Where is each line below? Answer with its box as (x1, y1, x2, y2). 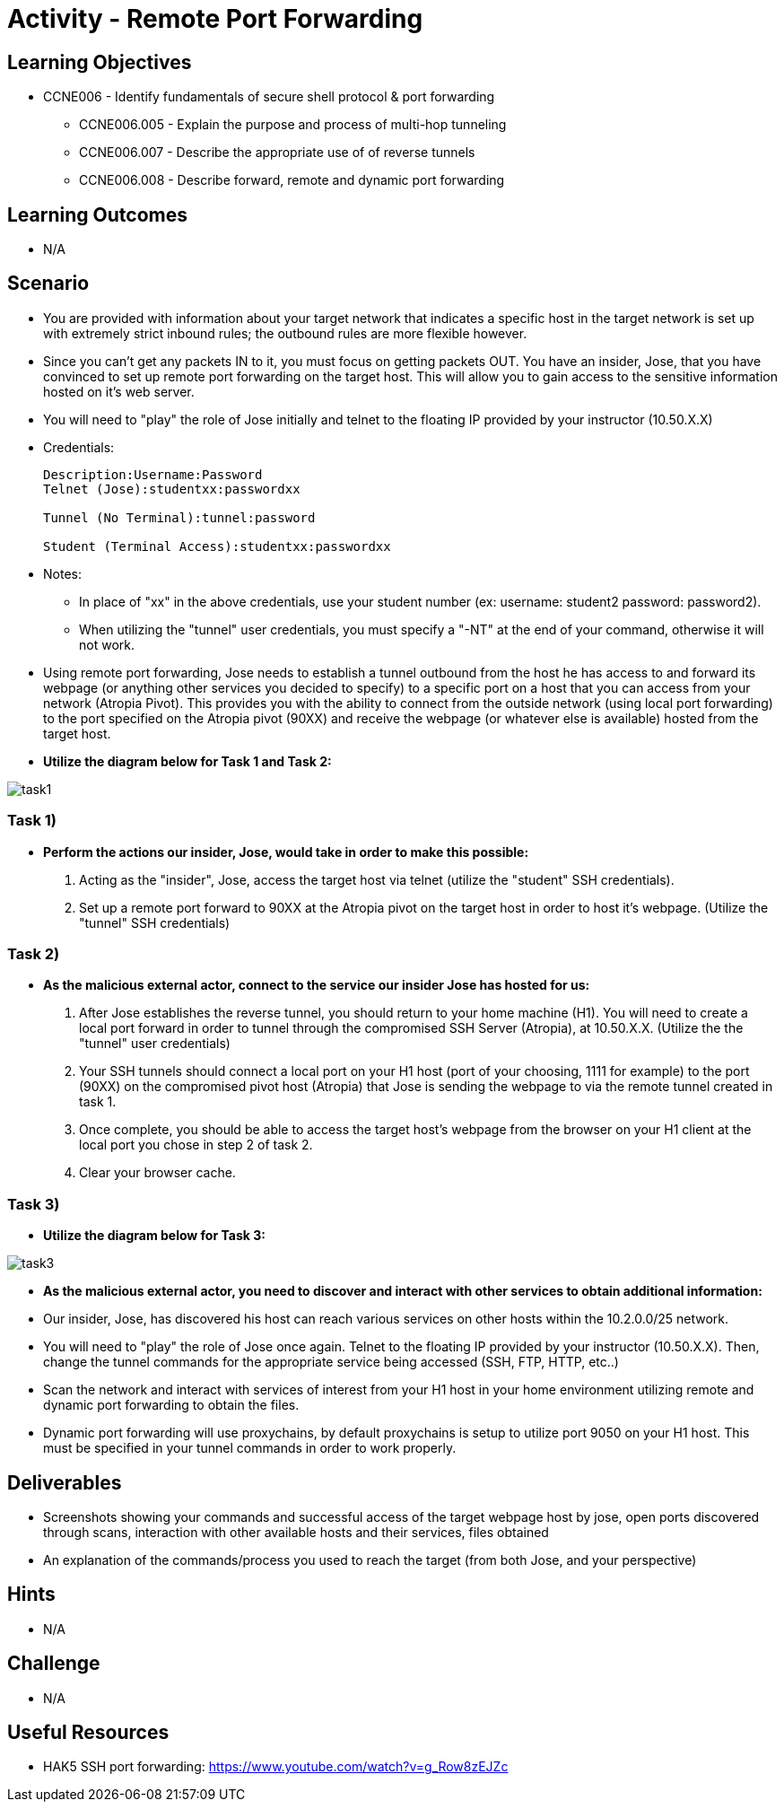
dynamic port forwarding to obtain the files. (43, 1397, 300, 1413)
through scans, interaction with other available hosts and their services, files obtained (43, 1524, 549, 1540)
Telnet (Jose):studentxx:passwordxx (43, 481, 301, 496)
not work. (79, 636, 135, 652)
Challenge (7, 1652, 100, 1675)
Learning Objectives (7, 50, 192, 74)
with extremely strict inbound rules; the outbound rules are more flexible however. (43, 325, 527, 341)
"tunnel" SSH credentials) (79, 914, 231, 931)
